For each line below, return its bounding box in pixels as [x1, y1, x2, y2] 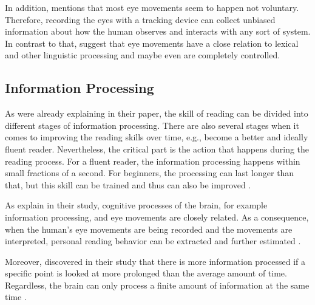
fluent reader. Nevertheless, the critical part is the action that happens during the [5, 142, 310, 155]
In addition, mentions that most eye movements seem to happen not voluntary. [5, 1, 299, 13]
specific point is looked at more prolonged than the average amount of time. [5, 267, 287, 279]
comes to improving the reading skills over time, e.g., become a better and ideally [5, 131, 308, 143]
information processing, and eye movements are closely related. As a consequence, [5, 210, 309, 223]
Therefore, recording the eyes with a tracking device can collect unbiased [5, 13, 276, 26]
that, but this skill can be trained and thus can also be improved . [5, 178, 251, 191]
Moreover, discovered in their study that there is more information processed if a [5, 255, 305, 267]
